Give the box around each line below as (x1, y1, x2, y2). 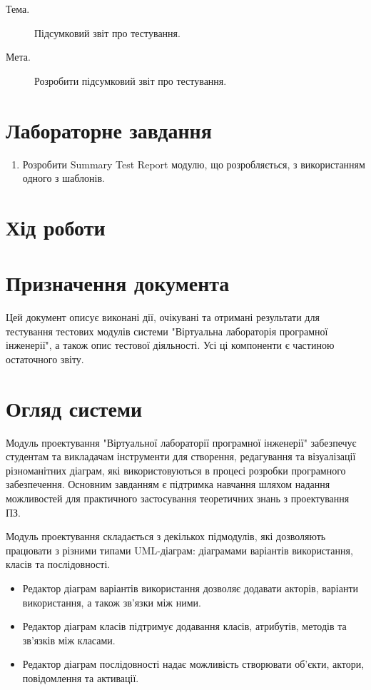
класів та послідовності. (6, 557, 111, 572)
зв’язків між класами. (22, 632, 116, 647)
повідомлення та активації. (22, 671, 139, 685)
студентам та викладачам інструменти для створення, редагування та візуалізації (6, 449, 356, 464)
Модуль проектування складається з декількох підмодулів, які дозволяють (6, 529, 326, 544)
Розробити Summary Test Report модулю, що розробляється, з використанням (22, 156, 365, 171)
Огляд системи (6, 393, 143, 422)
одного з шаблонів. (22, 171, 105, 186)
